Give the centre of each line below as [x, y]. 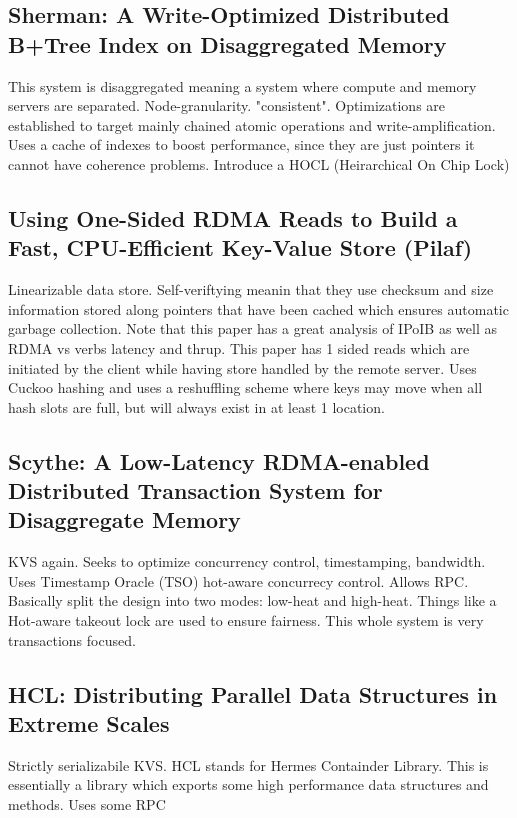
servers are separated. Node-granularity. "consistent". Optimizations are [227, 105]
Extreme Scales [89, 723]
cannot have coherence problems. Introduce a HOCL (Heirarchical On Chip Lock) [259, 163]
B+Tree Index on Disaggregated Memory [227, 43]
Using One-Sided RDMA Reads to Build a [233, 217]
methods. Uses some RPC [87, 804]
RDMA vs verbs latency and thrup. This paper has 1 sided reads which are [239, 347]
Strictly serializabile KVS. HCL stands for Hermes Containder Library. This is [248, 764]
